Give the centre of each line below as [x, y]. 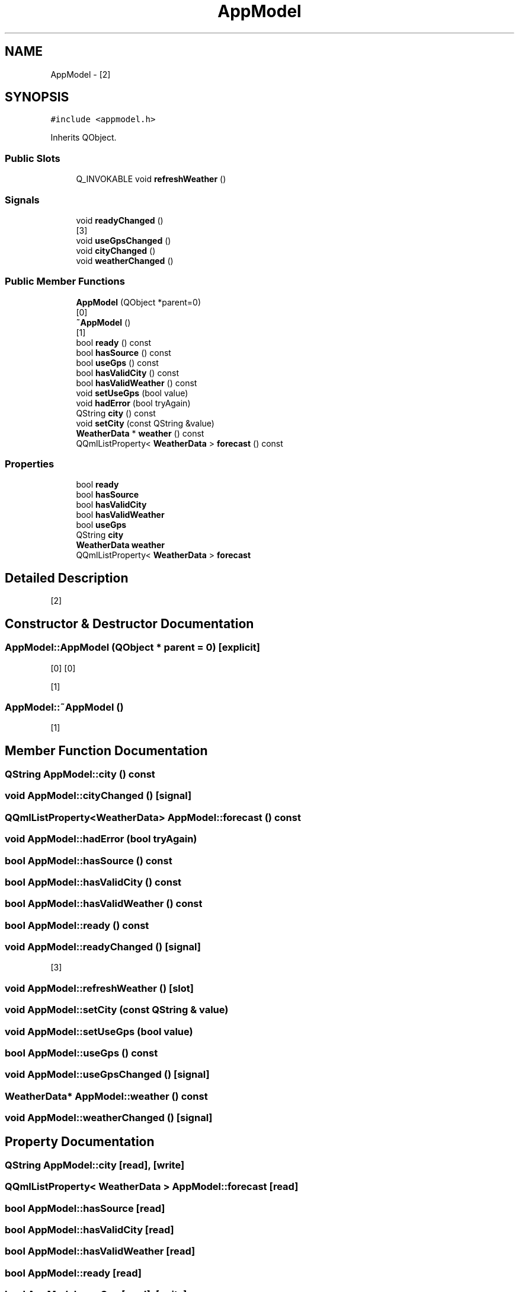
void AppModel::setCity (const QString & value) [117, 1010]
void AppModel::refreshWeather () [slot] [99, 988]
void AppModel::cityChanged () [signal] [98, 796]
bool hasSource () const [124, 352]
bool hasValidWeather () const [137, 383]
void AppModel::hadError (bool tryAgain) [101, 839]
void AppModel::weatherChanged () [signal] [109, 1118]
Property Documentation [80, 1141]
